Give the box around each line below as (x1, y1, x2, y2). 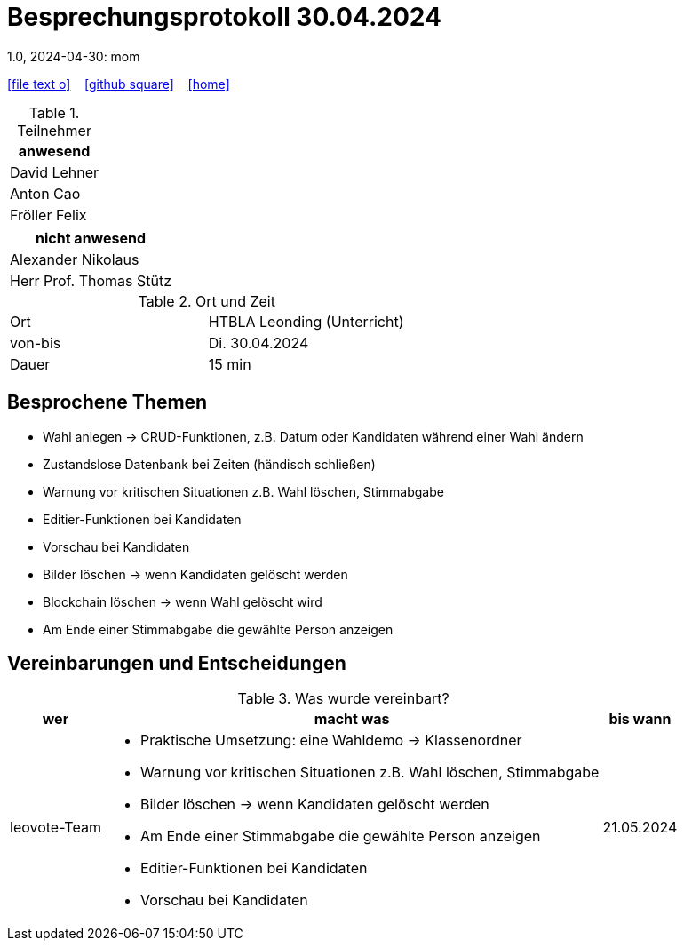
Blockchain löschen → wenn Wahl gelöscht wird (43, 593, 322, 609)
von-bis (10, 333, 61, 352)
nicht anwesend (36, 228, 147, 247)
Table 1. (28, 103, 80, 122)
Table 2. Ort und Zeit (138, 291, 275, 310)
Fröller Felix (10, 205, 87, 224)
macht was (314, 710, 390, 729)
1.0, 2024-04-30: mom (7, 48, 140, 64)
